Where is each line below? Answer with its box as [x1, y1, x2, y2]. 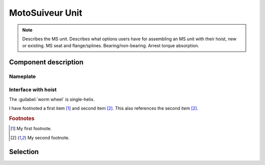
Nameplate [9, 73, 36, 80]
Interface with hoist [9, 86, 57, 93]
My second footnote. [27, 135, 70, 140]
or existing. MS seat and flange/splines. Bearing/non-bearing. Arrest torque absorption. [22, 43, 199, 49]
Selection [9, 147, 39, 156]
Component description [9, 58, 83, 66]
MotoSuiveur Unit [9, 7, 82, 18]
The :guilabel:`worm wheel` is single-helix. [9, 96, 95, 103]
